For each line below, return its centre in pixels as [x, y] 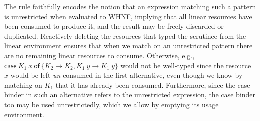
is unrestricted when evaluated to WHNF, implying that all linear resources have [128, 16]
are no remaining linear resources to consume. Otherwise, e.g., [99, 55]
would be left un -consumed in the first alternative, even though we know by [126, 75]
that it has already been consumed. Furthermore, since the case [153, 84]
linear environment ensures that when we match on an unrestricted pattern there [128, 46]
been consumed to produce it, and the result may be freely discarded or [114, 26]
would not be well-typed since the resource [186, 65]
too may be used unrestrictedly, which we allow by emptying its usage [111, 104]
